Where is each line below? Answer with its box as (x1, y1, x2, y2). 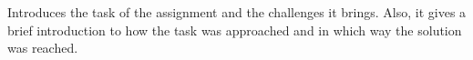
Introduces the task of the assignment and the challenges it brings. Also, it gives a (7, 3, 467, 21)
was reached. (7, 38, 78, 57)
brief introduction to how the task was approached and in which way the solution (7, 20, 462, 39)
